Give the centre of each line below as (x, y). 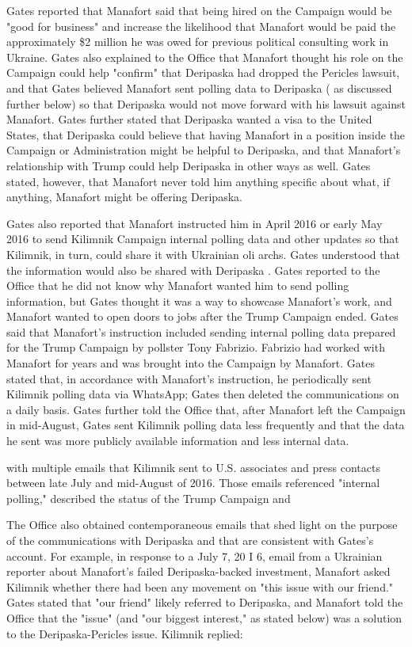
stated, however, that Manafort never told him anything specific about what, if (198, 181)
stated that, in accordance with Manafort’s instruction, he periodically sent (189, 378)
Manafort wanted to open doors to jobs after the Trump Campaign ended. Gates (202, 316)
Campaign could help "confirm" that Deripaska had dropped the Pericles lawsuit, (203, 72)
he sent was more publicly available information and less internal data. (178, 441)
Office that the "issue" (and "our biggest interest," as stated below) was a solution (204, 617)
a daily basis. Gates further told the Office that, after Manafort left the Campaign (206, 409)
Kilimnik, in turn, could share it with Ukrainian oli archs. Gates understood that (203, 254)
